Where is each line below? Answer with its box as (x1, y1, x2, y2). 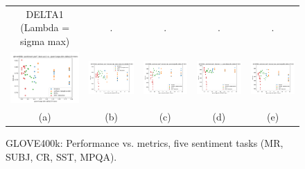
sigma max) (20, 33, 70, 48)
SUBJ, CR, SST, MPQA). (6, 149, 117, 163)
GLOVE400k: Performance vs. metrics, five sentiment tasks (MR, (6, 136, 284, 150)
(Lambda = (20, 20, 70, 35)
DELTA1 (26, 6, 64, 21)
